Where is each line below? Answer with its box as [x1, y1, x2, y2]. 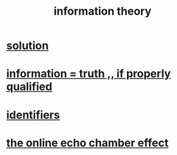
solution [6, 39, 49, 53]
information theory [54, 4, 151, 18]
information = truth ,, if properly [6, 67, 171, 81]
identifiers [6, 108, 60, 122]
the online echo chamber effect [6, 136, 169, 149]
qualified [6, 80, 52, 94]
